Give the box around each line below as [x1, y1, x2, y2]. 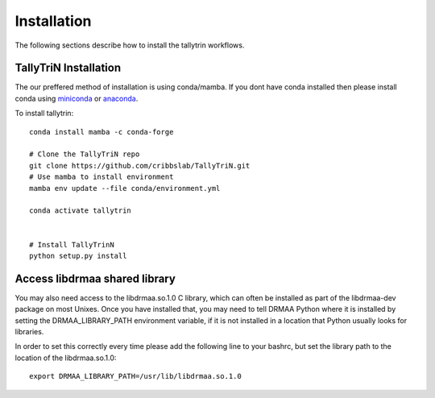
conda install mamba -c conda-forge [29, 127, 174, 136]
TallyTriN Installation [14, 61, 121, 75]
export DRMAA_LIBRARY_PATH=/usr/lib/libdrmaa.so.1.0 [29, 371, 242, 381]
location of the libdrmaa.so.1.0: [14, 353, 117, 363]
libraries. [14, 327, 44, 336]
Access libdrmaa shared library [14, 272, 176, 285]
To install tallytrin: [14, 109, 74, 118]
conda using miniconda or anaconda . [14, 93, 139, 103]
